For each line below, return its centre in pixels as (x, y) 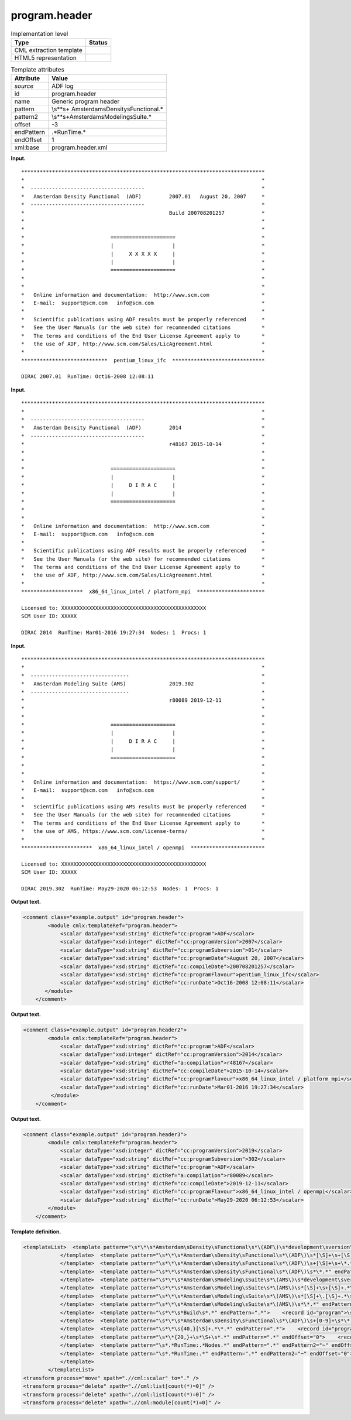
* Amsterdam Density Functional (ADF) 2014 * (143, 428)
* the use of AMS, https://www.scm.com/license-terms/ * (143, 831)
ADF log (63, 86)
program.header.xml (80, 148)
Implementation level (39, 33)
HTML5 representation (46, 57)
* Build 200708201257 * (143, 213)
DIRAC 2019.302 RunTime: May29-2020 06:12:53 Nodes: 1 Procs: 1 (120, 889)
